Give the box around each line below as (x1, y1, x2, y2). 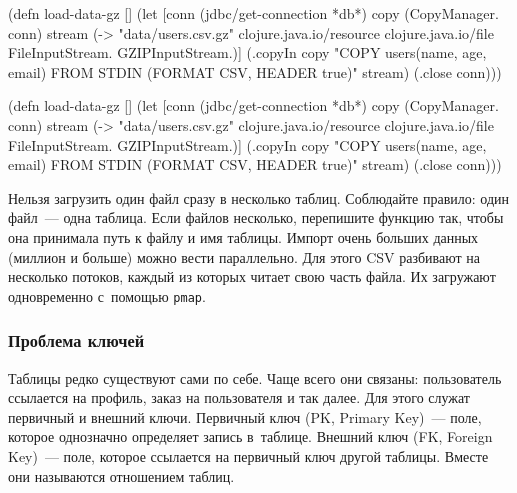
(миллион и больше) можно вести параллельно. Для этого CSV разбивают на (8, 246, 480, 267)
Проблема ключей (8, 328, 145, 353)
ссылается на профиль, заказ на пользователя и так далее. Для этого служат (8, 387, 470, 408)
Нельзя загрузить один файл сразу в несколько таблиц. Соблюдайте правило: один (8, 187, 510, 208)
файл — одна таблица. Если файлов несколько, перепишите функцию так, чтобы (8, 207, 504, 228)
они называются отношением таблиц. (8, 465, 235, 486)
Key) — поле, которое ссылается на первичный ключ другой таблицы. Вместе (8, 445, 489, 466)
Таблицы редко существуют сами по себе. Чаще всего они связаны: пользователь (8, 367, 502, 388)
